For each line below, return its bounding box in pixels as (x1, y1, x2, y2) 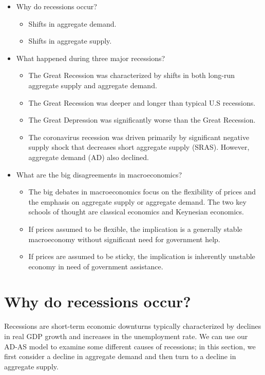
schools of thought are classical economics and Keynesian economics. (28, 206, 244, 217)
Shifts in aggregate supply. (28, 35, 112, 46)
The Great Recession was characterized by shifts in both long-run (28, 70, 235, 81)
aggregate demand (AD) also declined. (28, 151, 149, 162)
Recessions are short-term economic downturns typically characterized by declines (4, 321, 261, 331)
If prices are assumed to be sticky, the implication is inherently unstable (28, 251, 255, 262)
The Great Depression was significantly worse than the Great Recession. (28, 114, 256, 125)
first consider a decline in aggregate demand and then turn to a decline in (4, 351, 236, 362)
